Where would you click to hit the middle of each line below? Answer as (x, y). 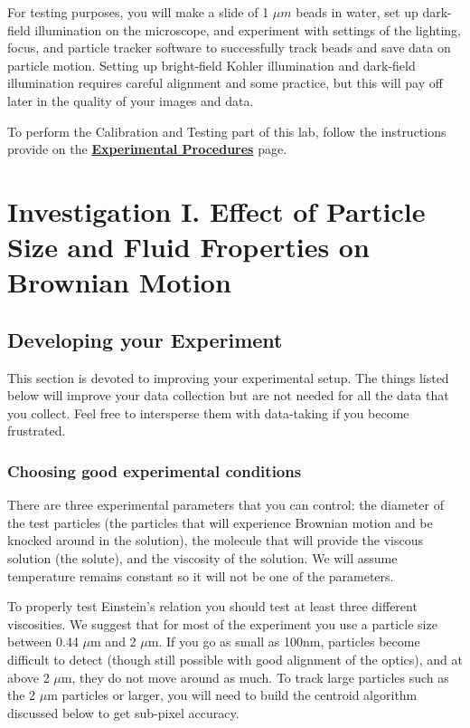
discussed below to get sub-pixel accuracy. (123, 712)
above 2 (28, 677)
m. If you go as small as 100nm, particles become (284, 642)
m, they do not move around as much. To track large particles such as (255, 677)
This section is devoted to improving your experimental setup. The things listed (228, 377)
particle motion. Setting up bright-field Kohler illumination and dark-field (211, 65)
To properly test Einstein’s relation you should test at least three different (212, 606)
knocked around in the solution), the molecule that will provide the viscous (215, 540)
